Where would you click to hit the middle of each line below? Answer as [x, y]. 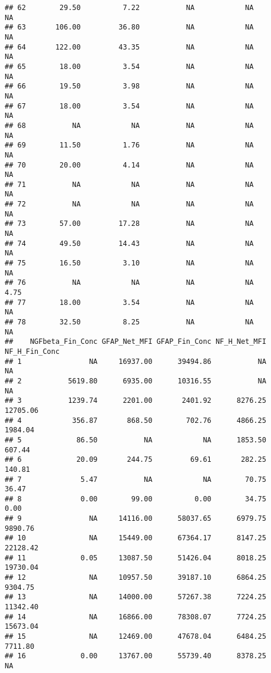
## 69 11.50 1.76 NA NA [129, 145]
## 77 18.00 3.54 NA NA [129, 302]
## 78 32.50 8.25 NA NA [129, 322]
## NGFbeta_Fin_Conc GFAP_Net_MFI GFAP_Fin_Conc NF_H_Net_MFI [135, 342]
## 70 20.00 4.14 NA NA [129, 165]
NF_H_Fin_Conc [32, 351]
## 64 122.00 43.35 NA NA [129, 47]
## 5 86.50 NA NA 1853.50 [135, 440]
